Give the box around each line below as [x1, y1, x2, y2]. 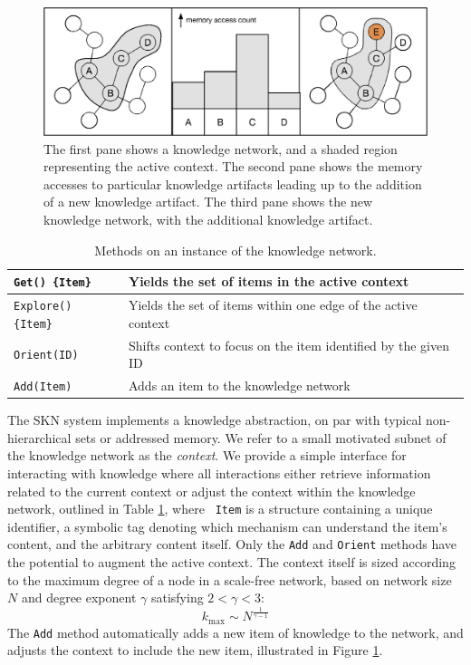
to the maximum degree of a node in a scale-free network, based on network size [7, 570, 452, 589]
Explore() [14, 300, 72, 313]
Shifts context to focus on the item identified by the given [128, 335, 450, 354]
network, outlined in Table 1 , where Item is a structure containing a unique [7, 499, 433, 518]
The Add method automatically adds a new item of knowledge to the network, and [7, 622, 464, 641]
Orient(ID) [14, 349, 79, 362]
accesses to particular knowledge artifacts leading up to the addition [43, 174, 422, 193]
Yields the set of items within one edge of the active [128, 295, 418, 314]
